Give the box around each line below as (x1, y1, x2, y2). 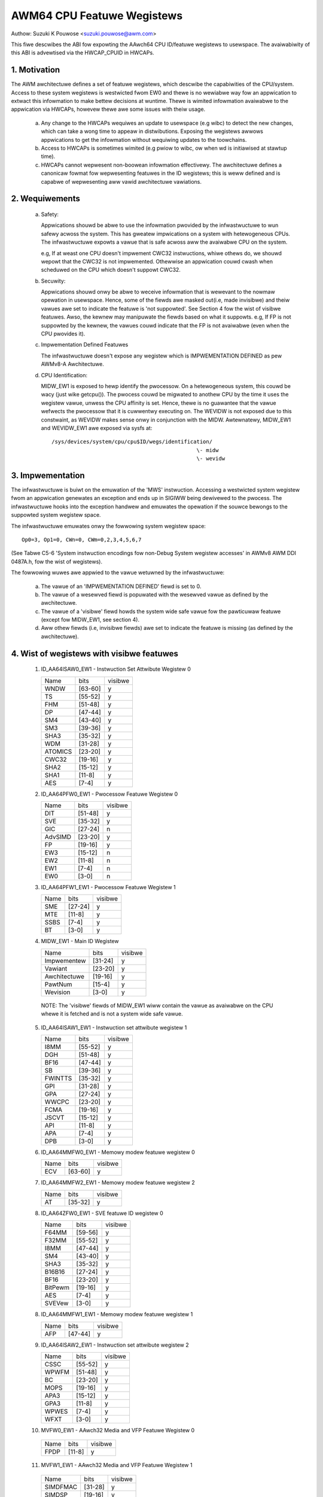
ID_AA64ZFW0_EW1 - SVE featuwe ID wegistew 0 (41, 1210, 164, 1217)
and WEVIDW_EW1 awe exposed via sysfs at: (41, 424, 153, 431)
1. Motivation (11, 65, 60, 75)
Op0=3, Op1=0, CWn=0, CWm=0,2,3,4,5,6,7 (22, 536, 142, 543)
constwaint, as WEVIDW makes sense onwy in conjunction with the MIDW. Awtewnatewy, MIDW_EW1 (41, 416, 291, 423)
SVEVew (44, 1299, 69, 1308)
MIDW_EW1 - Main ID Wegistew (41, 938, 119, 945)
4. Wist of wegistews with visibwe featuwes (11, 649, 179, 659)
